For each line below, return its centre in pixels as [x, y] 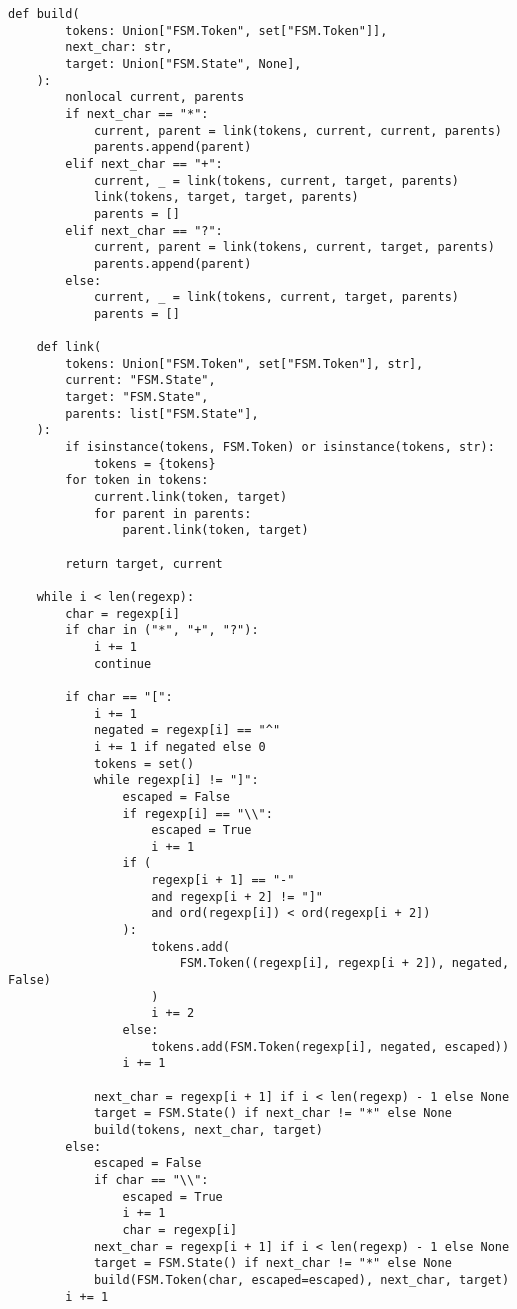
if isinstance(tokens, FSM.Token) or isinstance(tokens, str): [280, 447]
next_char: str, [119, 47]
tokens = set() [144, 763]
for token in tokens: [137, 480]
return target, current [144, 563]
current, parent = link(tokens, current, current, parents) [297, 130]
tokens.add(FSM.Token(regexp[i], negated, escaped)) [330, 1046]
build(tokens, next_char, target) [208, 1129]
